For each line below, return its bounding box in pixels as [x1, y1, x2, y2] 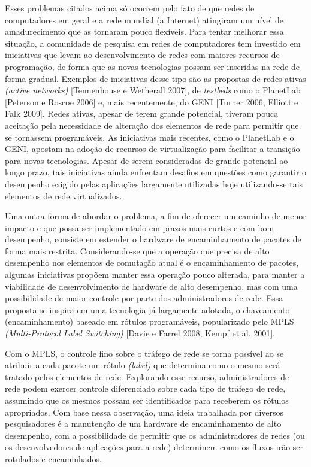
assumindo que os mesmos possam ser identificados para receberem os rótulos [5, 394, 289, 406]
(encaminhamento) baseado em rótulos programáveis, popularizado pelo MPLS [5, 315, 294, 327]
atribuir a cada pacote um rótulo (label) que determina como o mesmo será [5, 359, 280, 371]
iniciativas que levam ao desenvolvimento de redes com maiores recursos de [5, 48, 280, 61]
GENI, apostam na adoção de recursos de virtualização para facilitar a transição [5, 142, 300, 155]
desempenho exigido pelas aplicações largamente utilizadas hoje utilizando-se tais [5, 177, 303, 190]
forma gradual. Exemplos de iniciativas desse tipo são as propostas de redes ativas [5, 72, 306, 84]
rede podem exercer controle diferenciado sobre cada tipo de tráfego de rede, [5, 382, 286, 395]
